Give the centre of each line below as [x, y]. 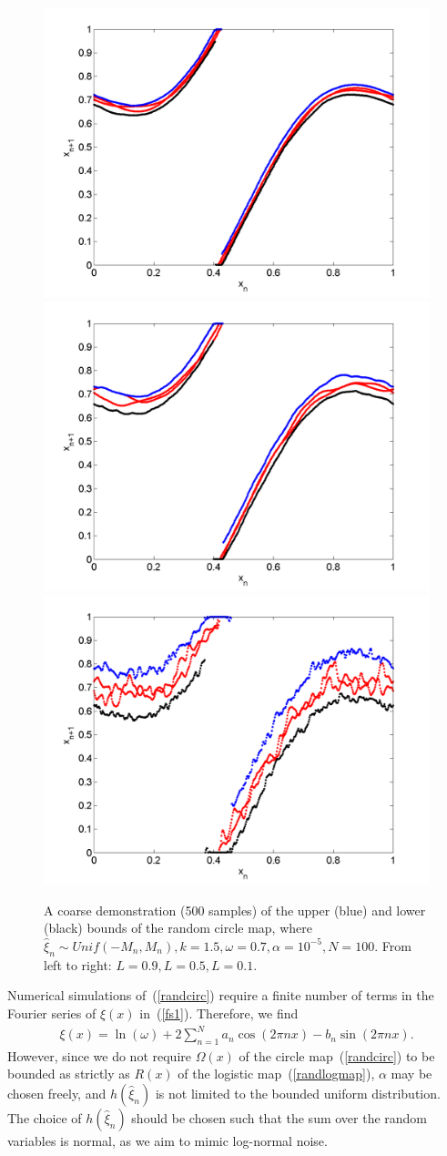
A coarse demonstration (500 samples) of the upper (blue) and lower [235, 910]
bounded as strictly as [69, 1074]
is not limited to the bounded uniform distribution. [298, 1094]
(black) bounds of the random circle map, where [178, 928]
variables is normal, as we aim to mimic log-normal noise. [168, 1141]
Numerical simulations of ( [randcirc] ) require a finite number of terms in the [221, 995]
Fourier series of [52, 1013]
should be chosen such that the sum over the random [279, 1118]
